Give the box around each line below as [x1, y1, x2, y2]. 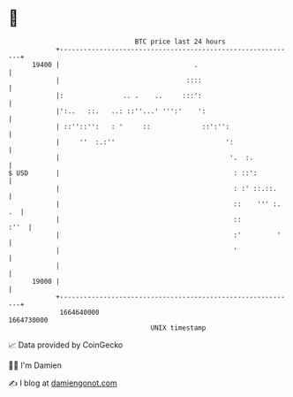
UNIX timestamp [150, 323, 207, 332]
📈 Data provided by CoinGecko [8, 340, 124, 350]
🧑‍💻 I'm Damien [8, 360, 63, 370]
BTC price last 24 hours [134, 37, 226, 46]
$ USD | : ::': [8, 168, 258, 178]
